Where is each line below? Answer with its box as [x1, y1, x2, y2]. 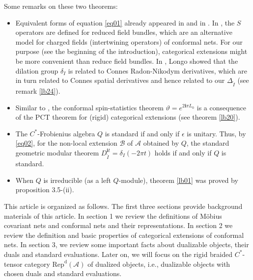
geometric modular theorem [15, 147, 99, 157]
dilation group [15, 65, 58, 76]
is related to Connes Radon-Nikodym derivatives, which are [68, 65, 247, 76]
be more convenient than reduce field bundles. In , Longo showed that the [15, 55, 238, 66]
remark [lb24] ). [15, 85, 60, 96]
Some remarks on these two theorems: [4, 1, 118, 11]
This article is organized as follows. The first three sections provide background [4, 201, 243, 211]
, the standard [186, 138, 229, 148]
